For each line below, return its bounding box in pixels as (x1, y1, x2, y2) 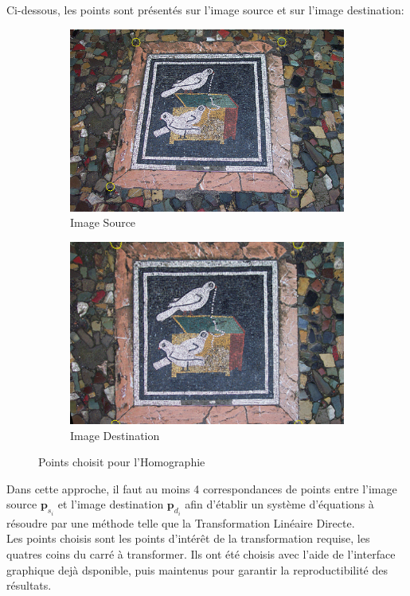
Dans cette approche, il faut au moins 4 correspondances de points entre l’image (6, 480, 397, 497)
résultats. (6, 577, 52, 594)
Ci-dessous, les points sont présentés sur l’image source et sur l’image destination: (6, 2, 404, 18)
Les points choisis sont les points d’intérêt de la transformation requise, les (6, 530, 370, 547)
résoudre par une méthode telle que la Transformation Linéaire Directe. (6, 514, 355, 531)
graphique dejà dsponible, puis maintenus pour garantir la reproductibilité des (6, 561, 388, 578)
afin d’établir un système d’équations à (185, 496, 374, 512)
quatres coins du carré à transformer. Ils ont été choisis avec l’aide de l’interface (6, 545, 396, 562)
